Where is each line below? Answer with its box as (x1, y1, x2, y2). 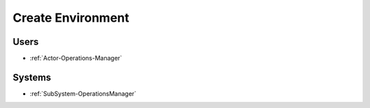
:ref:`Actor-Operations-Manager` (29, 54, 123, 62)
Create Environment (12, 10, 129, 25)
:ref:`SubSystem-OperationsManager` (29, 89, 137, 98)
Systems (12, 71, 51, 83)
